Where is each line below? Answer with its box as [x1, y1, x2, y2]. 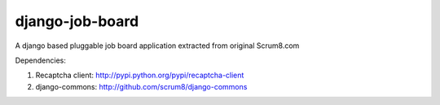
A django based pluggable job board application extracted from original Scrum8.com [15, 41, 300, 50]
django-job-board [15, 12, 139, 30]
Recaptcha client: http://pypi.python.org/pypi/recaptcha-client [35, 70, 244, 81]
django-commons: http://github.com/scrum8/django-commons [35, 81, 248, 91]
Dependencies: [15, 55, 67, 65]
